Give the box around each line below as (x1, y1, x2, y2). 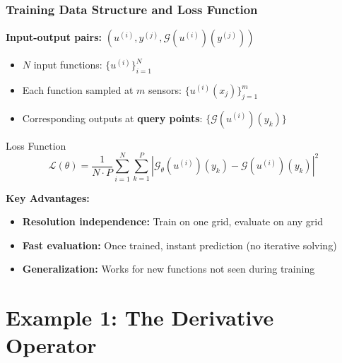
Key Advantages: (6, 190, 90, 205)
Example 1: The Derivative (6, 303, 274, 332)
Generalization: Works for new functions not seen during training (22, 261, 315, 276)
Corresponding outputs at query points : (22, 110, 203, 125)
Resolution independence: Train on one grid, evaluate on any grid (22, 214, 324, 229)
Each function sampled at (22, 83, 134, 97)
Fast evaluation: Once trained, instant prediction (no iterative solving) (22, 237, 337, 252)
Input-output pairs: (6, 30, 102, 44)
